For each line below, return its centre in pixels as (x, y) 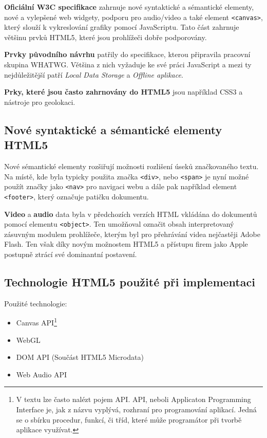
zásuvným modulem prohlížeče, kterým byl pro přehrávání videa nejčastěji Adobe (132, 234)
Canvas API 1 (37, 322)
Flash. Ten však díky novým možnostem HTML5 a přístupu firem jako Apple (126, 244)
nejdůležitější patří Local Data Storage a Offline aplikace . (94, 74)
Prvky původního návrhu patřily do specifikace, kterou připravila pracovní (127, 54)
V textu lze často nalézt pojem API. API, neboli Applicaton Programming (133, 399)
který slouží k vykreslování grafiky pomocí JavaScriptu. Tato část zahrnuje (122, 27)
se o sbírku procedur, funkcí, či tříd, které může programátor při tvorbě (129, 419)
